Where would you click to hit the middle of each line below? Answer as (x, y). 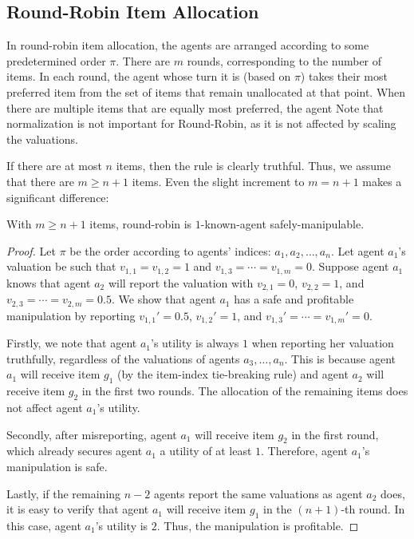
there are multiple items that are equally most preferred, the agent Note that (195, 107)
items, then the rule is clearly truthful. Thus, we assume (253, 166)
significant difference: (58, 197)
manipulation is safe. (57, 466)
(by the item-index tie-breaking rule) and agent (233, 374)
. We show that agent (164, 299)
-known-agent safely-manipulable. (282, 224)
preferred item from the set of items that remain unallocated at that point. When (206, 91)
